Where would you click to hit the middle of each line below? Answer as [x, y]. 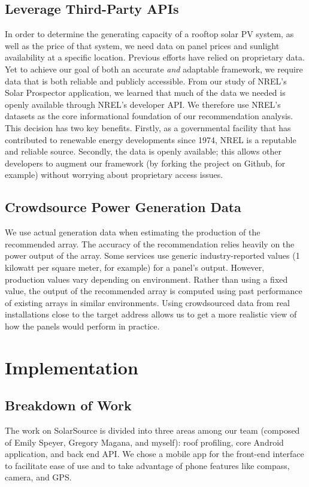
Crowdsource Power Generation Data [123, 207]
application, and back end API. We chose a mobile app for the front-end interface [154, 454]
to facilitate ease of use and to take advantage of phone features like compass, [147, 465]
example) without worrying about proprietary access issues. [114, 175]
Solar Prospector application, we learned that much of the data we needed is [145, 93]
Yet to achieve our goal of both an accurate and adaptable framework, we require [154, 69]
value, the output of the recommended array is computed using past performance [154, 291]
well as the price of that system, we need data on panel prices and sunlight [142, 45]
